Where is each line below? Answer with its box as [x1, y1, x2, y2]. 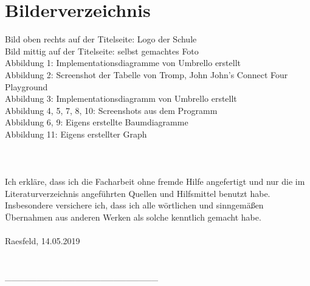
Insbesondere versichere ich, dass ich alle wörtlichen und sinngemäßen [5, 199, 264, 211]
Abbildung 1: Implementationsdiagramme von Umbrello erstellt [5, 56, 241, 69]
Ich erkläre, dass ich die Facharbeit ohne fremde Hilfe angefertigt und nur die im [5, 175, 305, 188]
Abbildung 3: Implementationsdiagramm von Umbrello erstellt [5, 92, 237, 105]
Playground [5, 80, 48, 93]
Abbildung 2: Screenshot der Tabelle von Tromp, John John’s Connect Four [5, 68, 288, 81]
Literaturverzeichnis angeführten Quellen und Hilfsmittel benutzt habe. [5, 187, 270, 199]
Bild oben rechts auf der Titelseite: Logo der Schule [5, 33, 197, 45]
